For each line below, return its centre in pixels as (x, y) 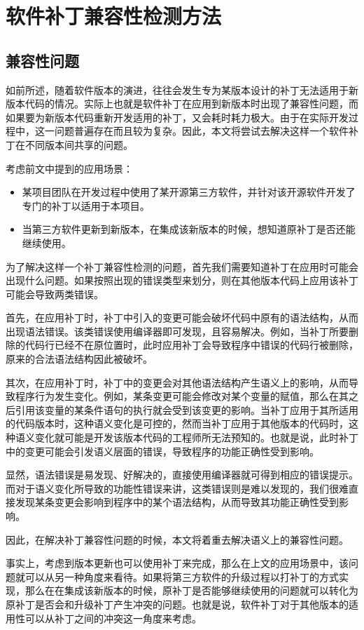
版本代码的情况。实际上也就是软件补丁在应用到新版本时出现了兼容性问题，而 (182, 103)
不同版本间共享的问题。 (79, 144)
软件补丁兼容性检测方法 (114, 16)
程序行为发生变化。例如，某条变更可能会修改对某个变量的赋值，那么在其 (182, 396)
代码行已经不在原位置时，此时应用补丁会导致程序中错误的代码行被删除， (191, 345)
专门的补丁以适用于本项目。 (86, 205)
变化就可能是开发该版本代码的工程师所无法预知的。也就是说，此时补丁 (196, 437)
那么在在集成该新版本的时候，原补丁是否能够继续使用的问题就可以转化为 (191, 590)
